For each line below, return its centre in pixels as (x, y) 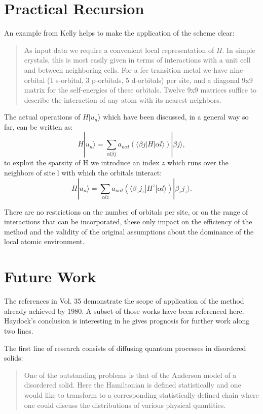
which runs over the (198, 162)
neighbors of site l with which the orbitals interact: (83, 173)
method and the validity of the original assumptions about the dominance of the (129, 231)
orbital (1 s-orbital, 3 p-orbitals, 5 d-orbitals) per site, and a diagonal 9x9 (138, 80)
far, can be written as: (39, 126)
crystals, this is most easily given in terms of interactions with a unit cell (137, 60)
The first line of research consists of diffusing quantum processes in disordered (125, 348)
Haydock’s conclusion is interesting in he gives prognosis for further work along (127, 321)
